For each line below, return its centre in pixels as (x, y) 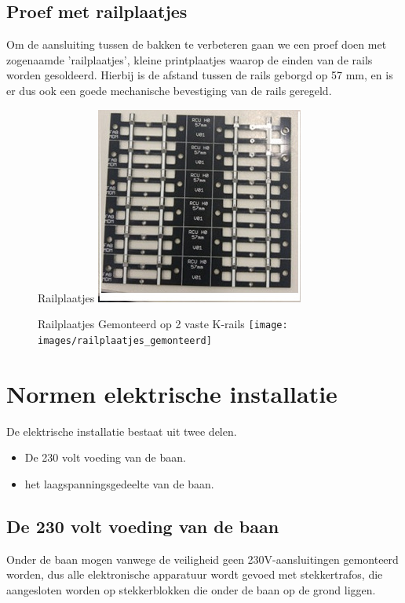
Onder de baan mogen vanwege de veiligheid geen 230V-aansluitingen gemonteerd (202, 559)
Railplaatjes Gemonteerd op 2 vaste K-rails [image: (163, 324)
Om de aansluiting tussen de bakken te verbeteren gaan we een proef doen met (197, 44)
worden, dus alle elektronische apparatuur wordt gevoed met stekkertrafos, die (195, 574)
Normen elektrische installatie (172, 393)
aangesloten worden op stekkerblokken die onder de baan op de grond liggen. (191, 589)
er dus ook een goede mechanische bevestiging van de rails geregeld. (169, 90)
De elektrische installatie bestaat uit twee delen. (122, 431)
